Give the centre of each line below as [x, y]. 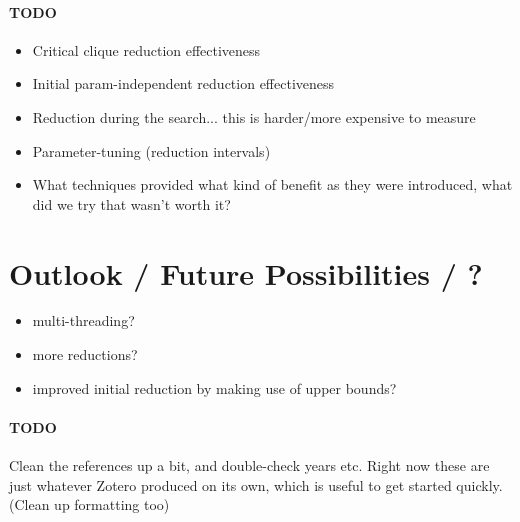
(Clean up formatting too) [89, 504]
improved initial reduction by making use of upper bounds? [214, 387]
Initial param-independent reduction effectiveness [183, 83]
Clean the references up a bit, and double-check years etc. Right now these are [249, 465]
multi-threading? [83, 320]
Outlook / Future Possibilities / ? [246, 272]
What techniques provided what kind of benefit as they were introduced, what [272, 184]
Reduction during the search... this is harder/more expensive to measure [254, 116]
